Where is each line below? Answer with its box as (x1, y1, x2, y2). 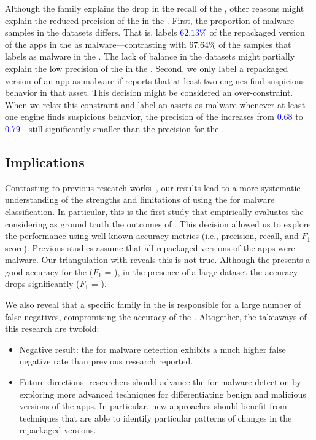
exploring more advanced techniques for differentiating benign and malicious (19, 387, 306, 400)
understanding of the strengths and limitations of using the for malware (5, 193, 275, 206)
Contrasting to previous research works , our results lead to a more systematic (5, 181, 301, 194)
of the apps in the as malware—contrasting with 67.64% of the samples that (5, 37, 291, 50)
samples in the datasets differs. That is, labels (5, 26, 177, 39)
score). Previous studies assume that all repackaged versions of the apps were (5, 241, 295, 254)
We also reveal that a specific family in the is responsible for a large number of (5, 298, 301, 311)
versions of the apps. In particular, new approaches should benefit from (19, 399, 287, 412)
